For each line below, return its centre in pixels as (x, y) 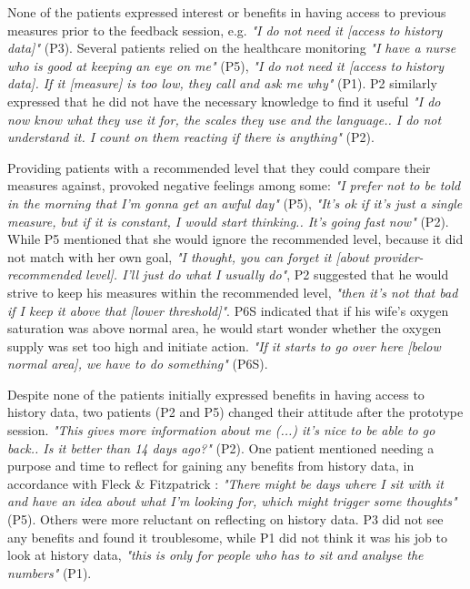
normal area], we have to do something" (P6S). (138, 364)
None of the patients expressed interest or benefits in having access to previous (227, 12)
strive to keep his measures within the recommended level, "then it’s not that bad (233, 292)
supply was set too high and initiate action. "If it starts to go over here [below (224, 345)
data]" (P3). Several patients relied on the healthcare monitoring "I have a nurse (232, 48)
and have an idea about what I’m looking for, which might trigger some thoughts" (232, 501)
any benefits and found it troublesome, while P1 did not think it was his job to (227, 537)
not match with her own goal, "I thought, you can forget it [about (188, 256)
